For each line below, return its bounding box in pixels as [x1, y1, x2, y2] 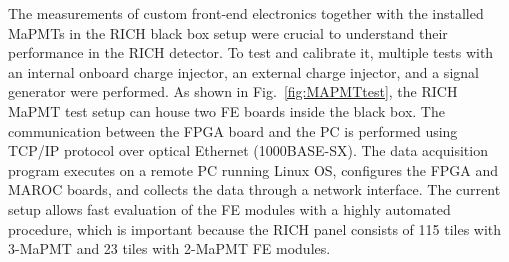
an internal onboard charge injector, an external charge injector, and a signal [8, 61, 479, 82]
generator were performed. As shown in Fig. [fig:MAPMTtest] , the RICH [8, 81, 458, 102]
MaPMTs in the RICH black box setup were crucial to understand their [8, 22, 448, 43]
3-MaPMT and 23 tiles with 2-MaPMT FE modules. [8, 238, 331, 259]
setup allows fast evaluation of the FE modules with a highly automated [8, 198, 451, 219]
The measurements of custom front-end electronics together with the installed [8, 3, 484, 23]
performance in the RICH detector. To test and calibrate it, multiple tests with [8, 42, 494, 63]
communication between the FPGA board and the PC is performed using [8, 120, 458, 141]
